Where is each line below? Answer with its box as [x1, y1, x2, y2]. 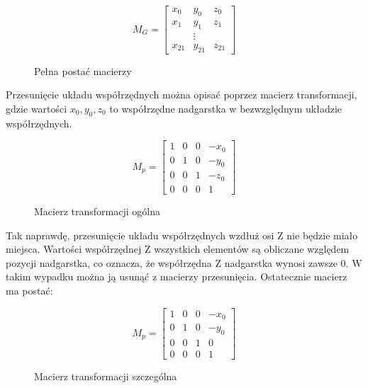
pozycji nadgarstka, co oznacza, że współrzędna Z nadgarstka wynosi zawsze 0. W [6, 255, 362, 270]
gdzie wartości [6, 101, 67, 115]
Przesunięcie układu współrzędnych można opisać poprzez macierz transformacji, [6, 87, 357, 102]
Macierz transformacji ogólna [34, 203, 160, 218]
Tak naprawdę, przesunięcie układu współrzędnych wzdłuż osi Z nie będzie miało [6, 227, 358, 242]
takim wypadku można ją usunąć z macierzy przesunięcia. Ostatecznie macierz [6, 269, 347, 284]
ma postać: [6, 283, 53, 297]
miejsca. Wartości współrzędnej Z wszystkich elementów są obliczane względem [6, 241, 350, 256]
